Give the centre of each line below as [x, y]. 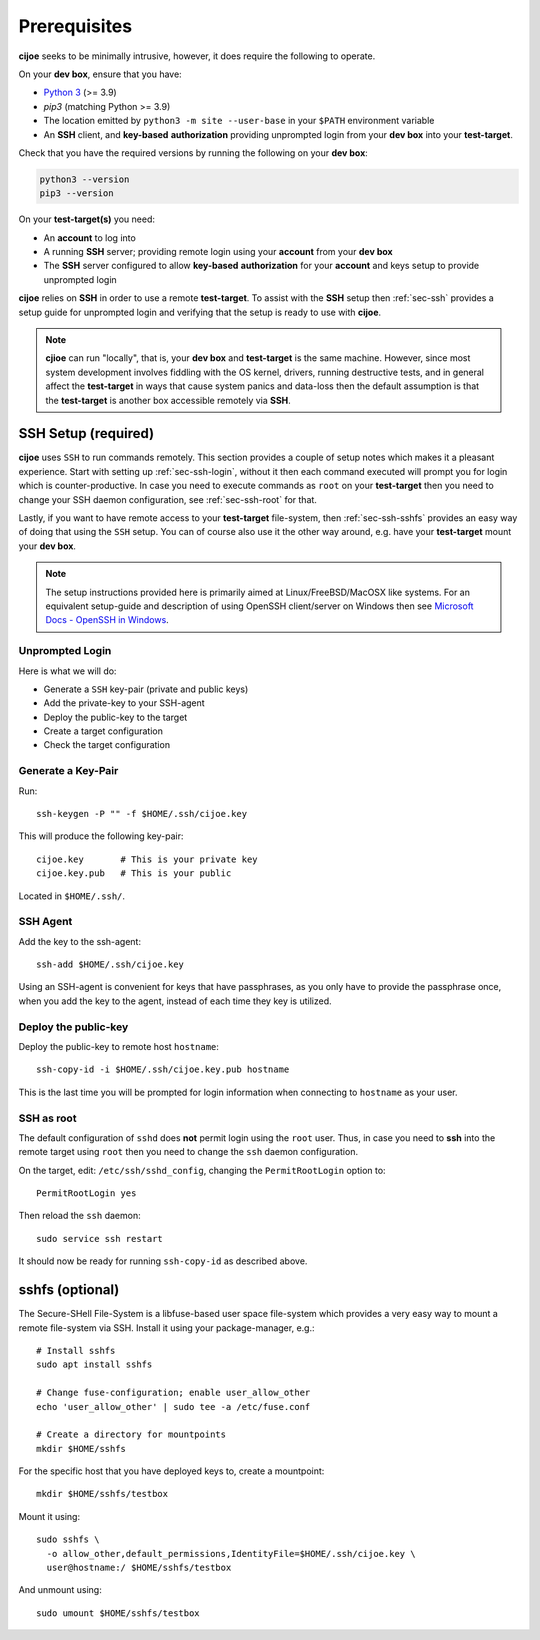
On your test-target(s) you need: [86, 219]
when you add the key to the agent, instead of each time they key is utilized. [175, 1001]
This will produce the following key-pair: [101, 836]
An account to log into [90, 237]
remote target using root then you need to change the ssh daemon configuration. [188, 1152]
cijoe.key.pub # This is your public [134, 873]
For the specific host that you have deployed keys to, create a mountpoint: [171, 1471]
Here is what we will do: [67, 671]
